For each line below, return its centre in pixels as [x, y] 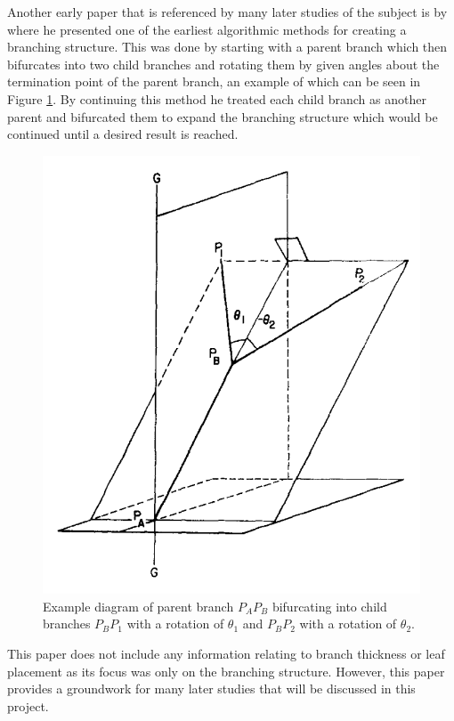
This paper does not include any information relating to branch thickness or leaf [226, 653]
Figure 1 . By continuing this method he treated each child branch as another [217, 98]
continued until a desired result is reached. [123, 134]
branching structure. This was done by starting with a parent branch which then [227, 47]
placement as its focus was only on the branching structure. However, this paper [226, 671]
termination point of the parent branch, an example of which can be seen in [214, 81]
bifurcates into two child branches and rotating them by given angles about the [223, 64]
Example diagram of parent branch [138, 606]
